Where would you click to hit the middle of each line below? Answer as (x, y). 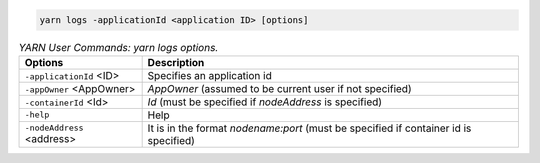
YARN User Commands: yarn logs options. (118, 47)
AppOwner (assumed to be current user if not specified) (279, 88)
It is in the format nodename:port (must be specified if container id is (309, 128)
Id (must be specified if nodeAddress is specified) (265, 102)
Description (176, 62)
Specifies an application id (209, 75)
